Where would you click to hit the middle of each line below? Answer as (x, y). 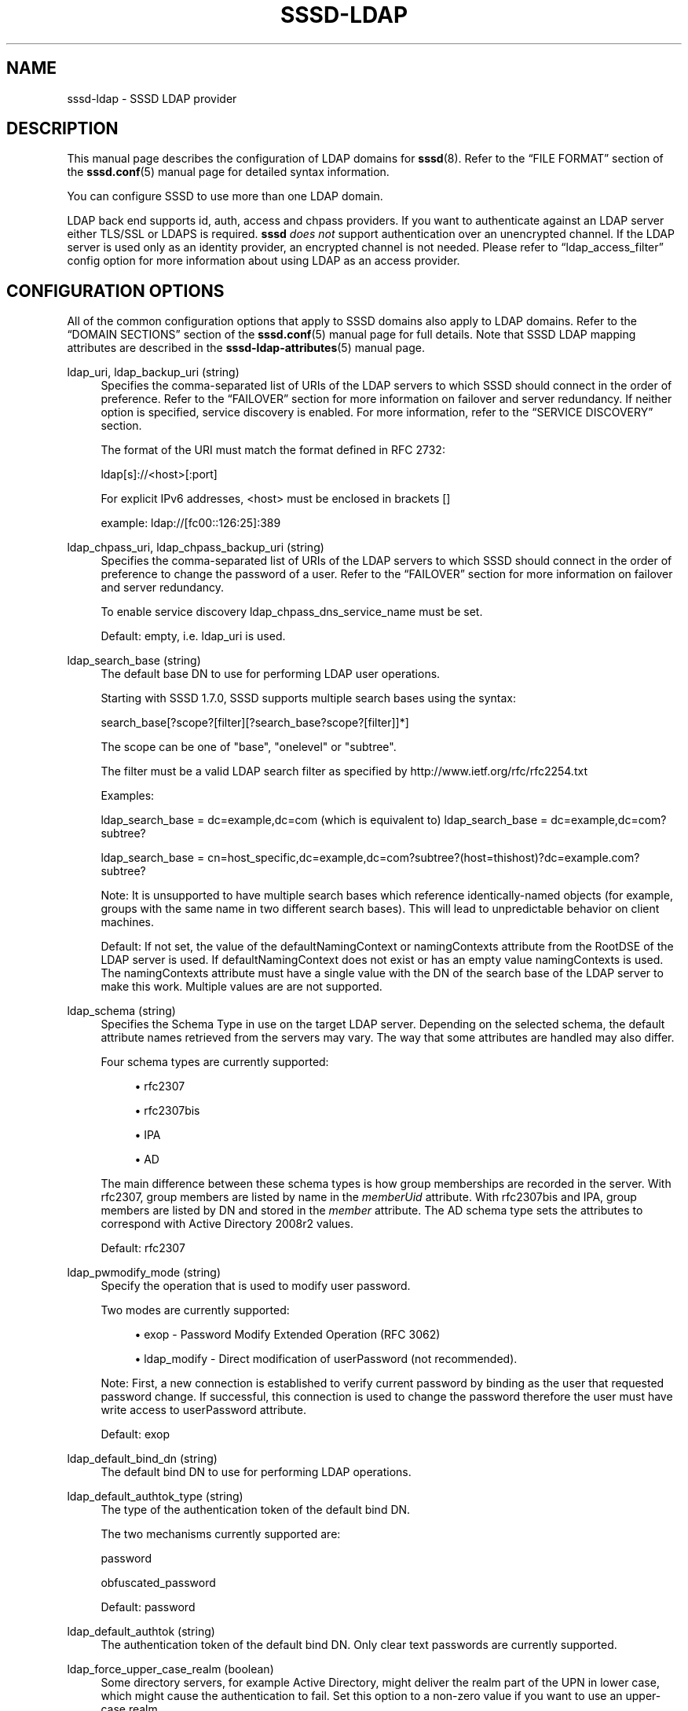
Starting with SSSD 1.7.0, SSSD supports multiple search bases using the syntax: (308, 698)
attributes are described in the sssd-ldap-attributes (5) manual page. (246, 348)
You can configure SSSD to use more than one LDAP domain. (225, 196)
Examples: (128, 796)
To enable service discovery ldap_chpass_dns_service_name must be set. (292, 612)
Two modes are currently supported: (195, 1310)
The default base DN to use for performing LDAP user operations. (271, 674)
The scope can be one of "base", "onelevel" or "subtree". (249, 747)
